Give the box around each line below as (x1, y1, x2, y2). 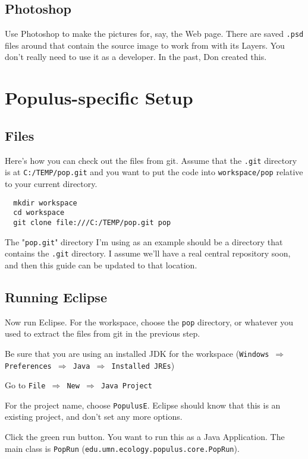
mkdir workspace (13, 198, 77, 207)
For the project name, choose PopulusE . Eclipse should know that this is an (5, 398, 281, 411)
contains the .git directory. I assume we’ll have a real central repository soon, (5, 247, 291, 259)
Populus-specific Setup (5, 86, 193, 110)
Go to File (5, 379, 46, 391)
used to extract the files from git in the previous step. (5, 327, 200, 340)
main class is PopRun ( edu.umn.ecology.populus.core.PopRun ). (5, 442, 240, 454)
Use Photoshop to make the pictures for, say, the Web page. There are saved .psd (5, 27, 304, 40)
